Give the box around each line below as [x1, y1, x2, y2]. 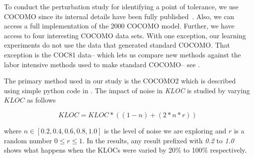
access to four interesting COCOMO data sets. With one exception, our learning [4, 30, 246, 40]
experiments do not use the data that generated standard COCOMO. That [4, 40, 230, 50]
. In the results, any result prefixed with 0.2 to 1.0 [83, 135, 234, 145]
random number [4, 135, 52, 145]
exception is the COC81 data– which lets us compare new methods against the [4, 49, 241, 59]
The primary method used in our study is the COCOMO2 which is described [4, 76, 236, 86]
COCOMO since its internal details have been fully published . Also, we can [4, 11, 234, 21]
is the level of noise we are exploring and [104, 125, 226, 135]
